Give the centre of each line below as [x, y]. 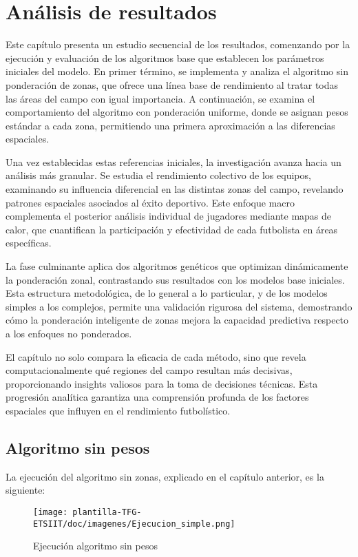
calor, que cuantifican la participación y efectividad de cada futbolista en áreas [172, 229]
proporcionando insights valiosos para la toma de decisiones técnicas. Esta [162, 383]
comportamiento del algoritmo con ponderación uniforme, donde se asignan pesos [177, 112]
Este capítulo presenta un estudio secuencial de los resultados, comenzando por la [178, 44]
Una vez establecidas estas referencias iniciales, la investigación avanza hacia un [173, 161]
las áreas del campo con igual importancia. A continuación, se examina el [160, 98]
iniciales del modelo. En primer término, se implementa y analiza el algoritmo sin [177, 71]
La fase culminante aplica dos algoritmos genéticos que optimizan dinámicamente [177, 266]
